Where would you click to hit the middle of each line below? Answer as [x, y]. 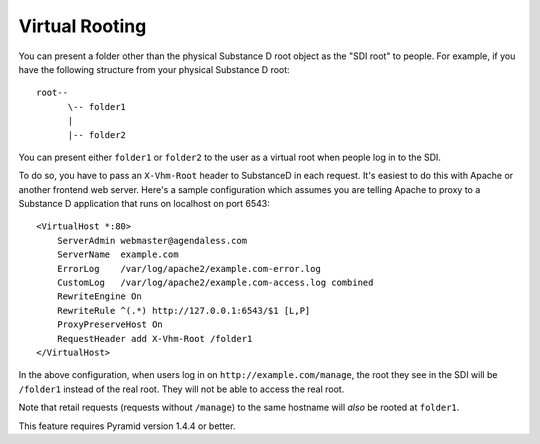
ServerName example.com [117, 254]
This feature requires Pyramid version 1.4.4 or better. [127, 426]
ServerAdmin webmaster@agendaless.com [152, 240]
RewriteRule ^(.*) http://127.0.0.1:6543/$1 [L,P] [183, 310]
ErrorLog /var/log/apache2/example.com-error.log [189, 268]
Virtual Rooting [82, 26]
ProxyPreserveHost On [110, 324]
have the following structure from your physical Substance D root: [154, 69]
